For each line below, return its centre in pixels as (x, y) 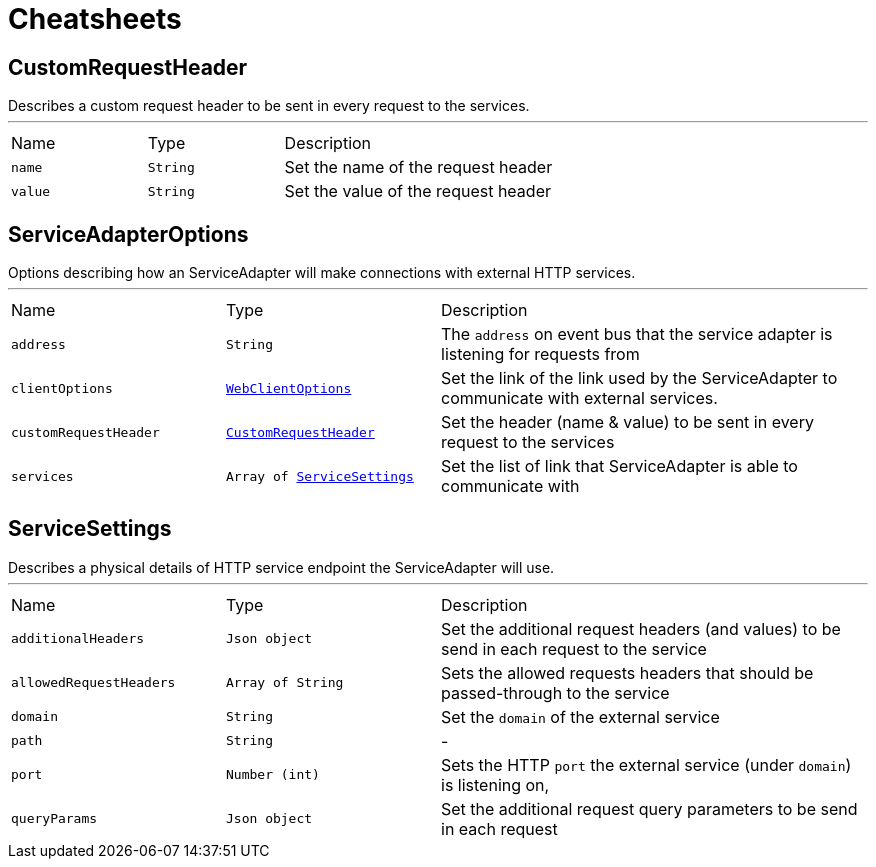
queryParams (54, 819)
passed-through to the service (555, 692)
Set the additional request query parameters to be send (649, 808)
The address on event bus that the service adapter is (637, 334)
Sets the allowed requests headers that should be (627, 672)
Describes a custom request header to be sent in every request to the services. (269, 106)
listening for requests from (540, 354)
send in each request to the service (574, 648)
